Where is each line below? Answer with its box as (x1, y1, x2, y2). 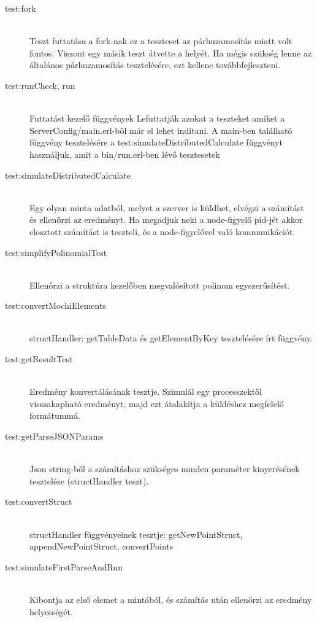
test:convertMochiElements (5, 299, 106, 312)
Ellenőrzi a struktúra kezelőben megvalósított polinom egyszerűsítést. (29, 278, 290, 291)
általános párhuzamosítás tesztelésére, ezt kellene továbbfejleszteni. (29, 58, 281, 71)
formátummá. (29, 409, 80, 422)
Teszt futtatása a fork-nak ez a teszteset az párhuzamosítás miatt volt (29, 34, 292, 47)
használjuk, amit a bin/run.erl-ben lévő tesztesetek (29, 147, 220, 160)
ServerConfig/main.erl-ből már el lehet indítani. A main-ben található (29, 123, 292, 136)
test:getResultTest (5, 352, 73, 365)
